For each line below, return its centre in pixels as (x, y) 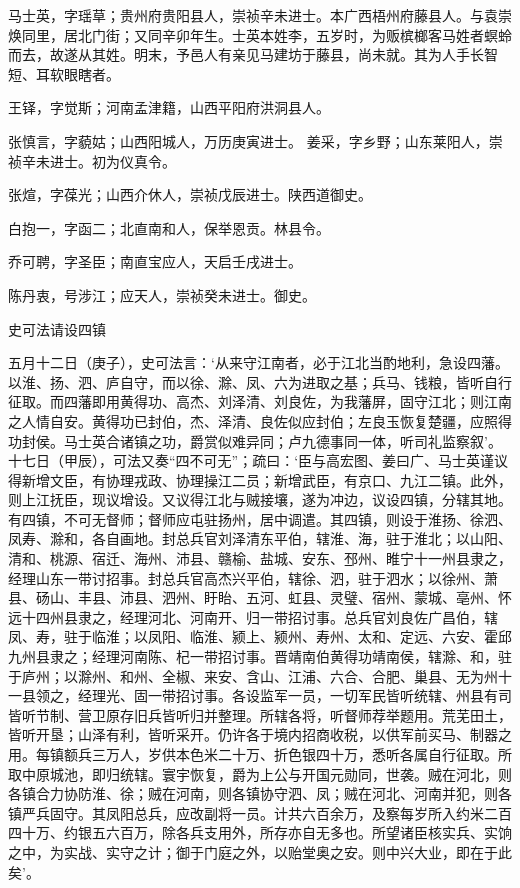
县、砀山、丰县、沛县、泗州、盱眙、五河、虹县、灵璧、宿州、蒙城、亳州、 (253, 597)
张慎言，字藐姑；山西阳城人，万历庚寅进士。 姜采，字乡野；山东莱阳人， (248, 140)
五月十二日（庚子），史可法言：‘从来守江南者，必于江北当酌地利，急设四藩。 (258, 362)
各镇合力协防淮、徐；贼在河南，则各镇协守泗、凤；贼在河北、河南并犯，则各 (260, 793)
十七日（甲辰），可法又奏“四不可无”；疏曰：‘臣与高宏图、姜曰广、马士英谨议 (258, 460)
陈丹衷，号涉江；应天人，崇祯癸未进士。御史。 (162, 294)
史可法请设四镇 (57, 328)
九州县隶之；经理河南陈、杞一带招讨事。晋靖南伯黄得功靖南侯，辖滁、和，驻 (260, 656)
